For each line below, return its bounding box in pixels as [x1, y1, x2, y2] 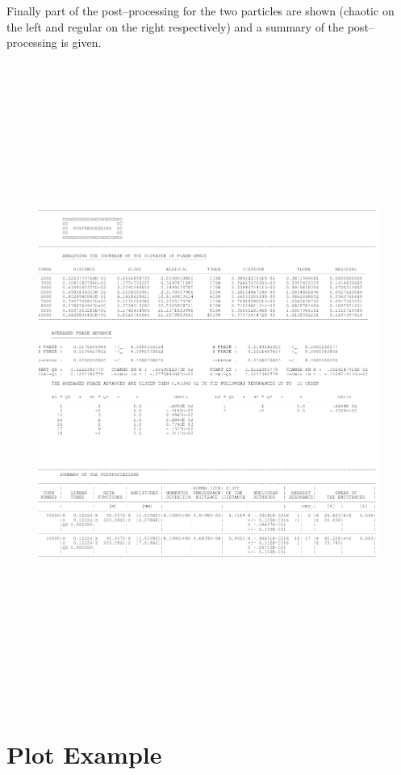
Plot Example [6, 738, 162, 771]
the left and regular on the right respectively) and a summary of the [6, 18, 345, 35]
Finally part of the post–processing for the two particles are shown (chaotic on [6, 2, 395, 19]
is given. [61, 34, 102, 51]
